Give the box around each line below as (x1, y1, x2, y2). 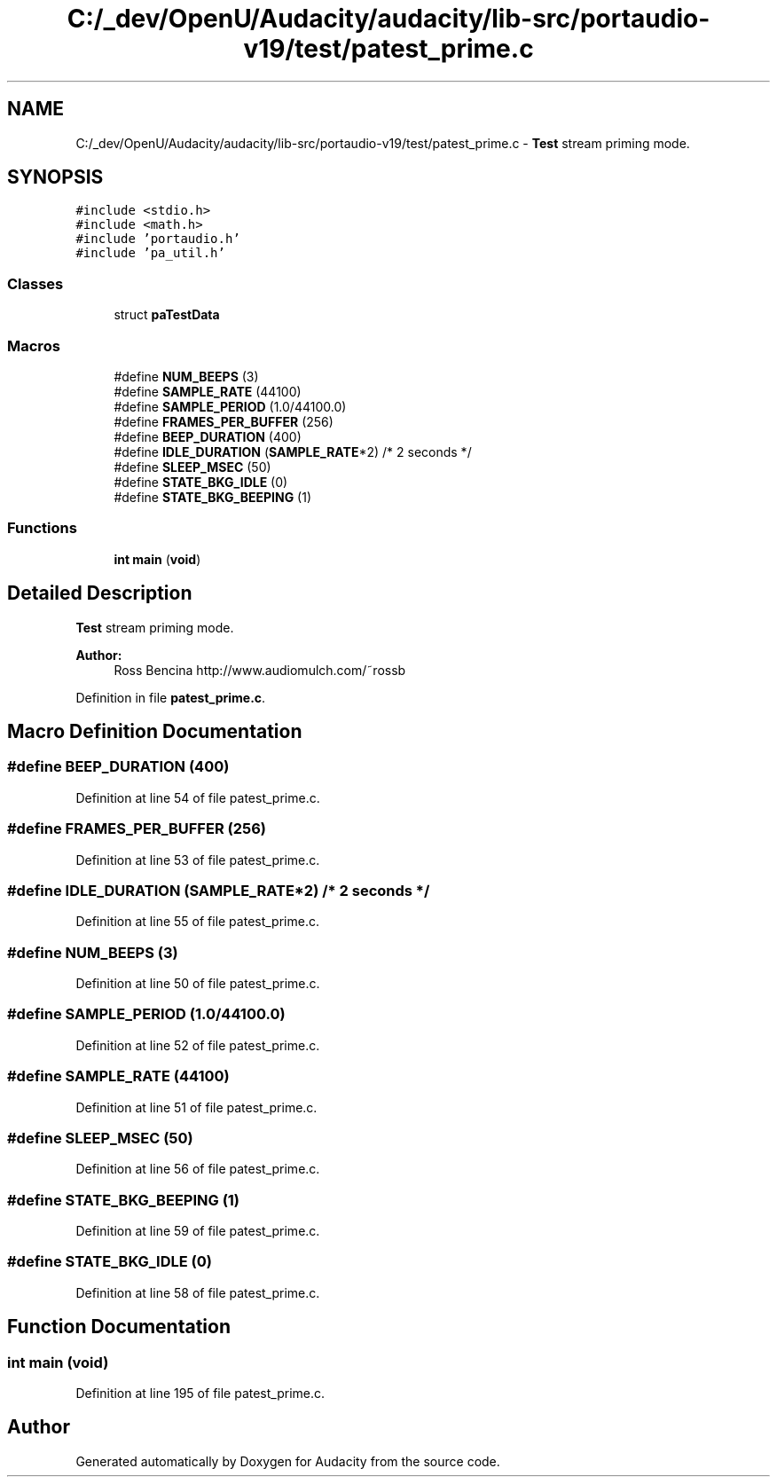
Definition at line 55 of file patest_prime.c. (75, 914, 319, 930)
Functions (7, 519, 77, 538)
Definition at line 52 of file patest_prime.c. (75, 1037, 320, 1053)
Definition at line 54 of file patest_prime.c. (75, 789, 320, 805)
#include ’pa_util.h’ (75, 246, 225, 261)
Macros (7, 336, 60, 355)
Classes (7, 274, 64, 293)
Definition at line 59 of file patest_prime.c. (75, 1223, 320, 1238)
